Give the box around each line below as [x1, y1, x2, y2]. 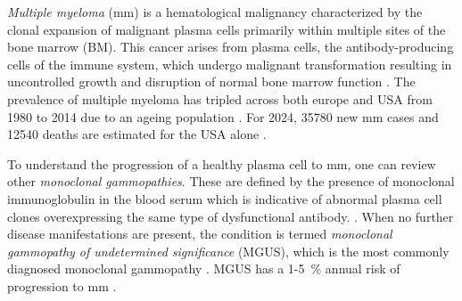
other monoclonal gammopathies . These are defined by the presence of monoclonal [7, 172, 455, 191]
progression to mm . [7, 276, 117, 295]
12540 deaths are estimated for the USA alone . [7, 125, 267, 143]
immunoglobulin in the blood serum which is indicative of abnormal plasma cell [7, 189, 442, 207]
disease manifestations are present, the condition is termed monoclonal [7, 224, 392, 243]
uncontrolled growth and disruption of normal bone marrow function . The [7, 72, 416, 91]
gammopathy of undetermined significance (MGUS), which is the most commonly [7, 241, 450, 260]
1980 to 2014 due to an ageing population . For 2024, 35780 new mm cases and [7, 107, 439, 126]
